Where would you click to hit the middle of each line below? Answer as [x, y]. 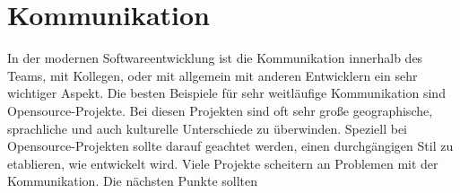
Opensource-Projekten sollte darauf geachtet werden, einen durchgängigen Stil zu [230, 146]
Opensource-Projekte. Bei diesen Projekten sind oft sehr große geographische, [220, 110]
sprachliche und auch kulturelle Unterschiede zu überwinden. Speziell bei [208, 128]
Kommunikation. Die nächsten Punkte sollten [133, 181]
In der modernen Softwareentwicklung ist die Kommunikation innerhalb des [215, 58]
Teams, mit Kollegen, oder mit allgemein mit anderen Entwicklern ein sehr [213, 75]
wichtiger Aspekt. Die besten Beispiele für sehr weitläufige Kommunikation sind [226, 93]
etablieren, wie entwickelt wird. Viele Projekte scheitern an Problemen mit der [223, 163]
